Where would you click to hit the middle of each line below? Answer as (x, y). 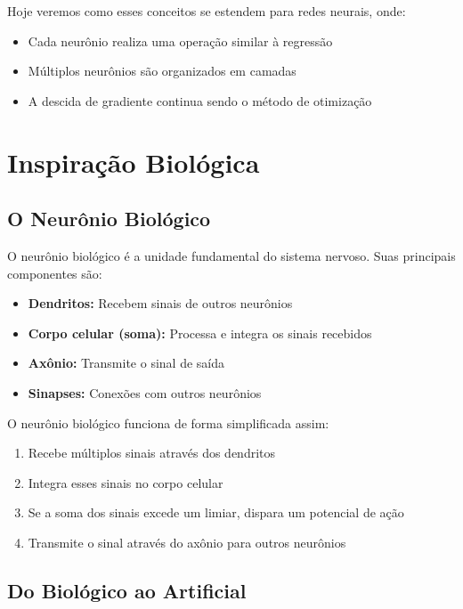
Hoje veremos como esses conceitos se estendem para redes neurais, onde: (207, 11)
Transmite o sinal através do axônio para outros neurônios (187, 542)
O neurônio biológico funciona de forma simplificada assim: (168, 422)
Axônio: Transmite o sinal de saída (126, 363)
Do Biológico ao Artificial (127, 590)
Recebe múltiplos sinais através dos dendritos (152, 453)
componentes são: (55, 273)
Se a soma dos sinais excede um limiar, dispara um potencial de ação (216, 512)
